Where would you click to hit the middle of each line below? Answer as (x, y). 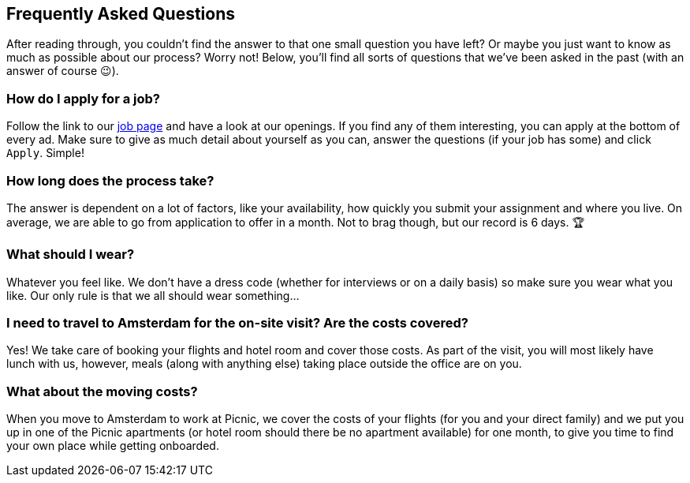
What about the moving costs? (102, 391)
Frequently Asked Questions (121, 14)
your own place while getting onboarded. (113, 446)
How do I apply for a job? (83, 98)
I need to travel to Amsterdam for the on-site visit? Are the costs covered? (237, 323)
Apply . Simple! (45, 153)
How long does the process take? (110, 180)
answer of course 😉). (63, 71)
